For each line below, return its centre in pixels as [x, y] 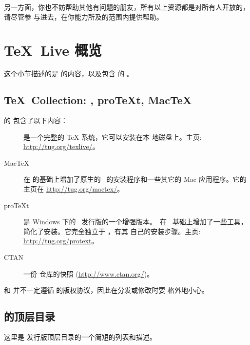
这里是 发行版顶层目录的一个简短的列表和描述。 [80, 337]
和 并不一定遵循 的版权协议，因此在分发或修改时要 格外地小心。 [106, 290]
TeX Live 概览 [53, 50]
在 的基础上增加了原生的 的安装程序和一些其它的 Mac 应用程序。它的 [135, 179]
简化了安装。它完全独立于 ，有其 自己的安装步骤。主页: [112, 231]
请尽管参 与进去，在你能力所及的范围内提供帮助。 [84, 16]
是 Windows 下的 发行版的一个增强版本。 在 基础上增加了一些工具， [135, 222]
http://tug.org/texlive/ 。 [61, 146]
